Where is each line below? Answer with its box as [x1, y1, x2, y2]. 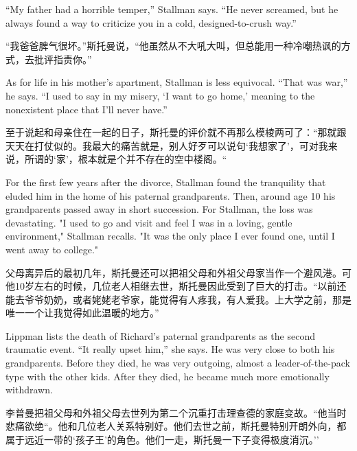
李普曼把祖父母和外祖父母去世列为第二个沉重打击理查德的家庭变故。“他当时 [5, 405, 347, 419]
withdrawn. [5, 382, 53, 397]
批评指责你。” [34, 51, 92, 66]
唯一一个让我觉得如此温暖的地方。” [5, 305, 159, 320]
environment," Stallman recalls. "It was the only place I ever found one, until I [5, 229, 335, 243]
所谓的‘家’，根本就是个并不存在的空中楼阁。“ [24, 152, 227, 166]
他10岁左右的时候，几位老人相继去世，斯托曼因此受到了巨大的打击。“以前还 [5, 279, 347, 293]
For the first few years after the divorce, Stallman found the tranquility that [5, 174, 326, 189]
